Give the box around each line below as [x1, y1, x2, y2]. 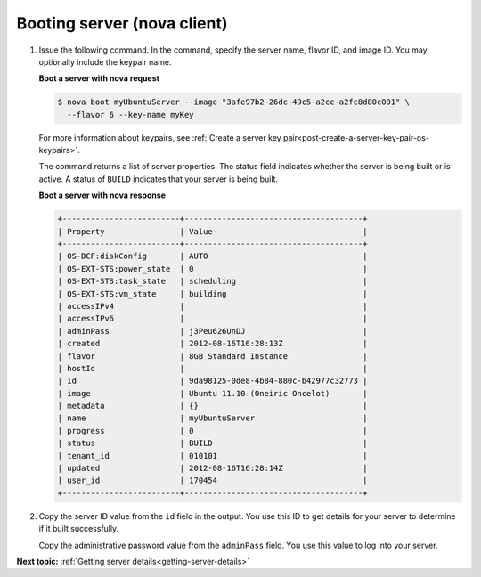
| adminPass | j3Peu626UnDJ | [57, 326, 368, 336]
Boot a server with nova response [38, 190, 167, 200]
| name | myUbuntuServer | [57, 413, 368, 423]
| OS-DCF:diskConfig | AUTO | [57, 251, 368, 262]
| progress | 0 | [57, 426, 368, 435]
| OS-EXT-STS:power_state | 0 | [57, 264, 368, 273]
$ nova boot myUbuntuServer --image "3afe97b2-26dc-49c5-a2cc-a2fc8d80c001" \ [57, 97, 410, 107]
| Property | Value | [57, 226, 368, 236]
